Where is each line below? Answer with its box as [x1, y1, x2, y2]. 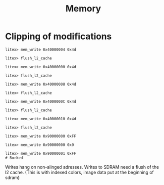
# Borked [5, 155, 23, 160]
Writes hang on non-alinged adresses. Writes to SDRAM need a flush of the [5, 164, 160, 170]
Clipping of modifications [5, 31, 112, 42]
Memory [65, 3, 102, 14]
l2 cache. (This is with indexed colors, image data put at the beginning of [5, 169, 154, 175]
